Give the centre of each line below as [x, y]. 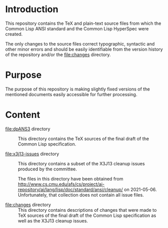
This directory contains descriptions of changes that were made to [87, 210]
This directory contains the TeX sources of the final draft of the [83, 139]
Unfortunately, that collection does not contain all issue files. [81, 195]
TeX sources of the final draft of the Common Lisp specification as [87, 215]
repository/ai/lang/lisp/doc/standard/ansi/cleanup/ [70, 189]
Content [23, 115]
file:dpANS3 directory [28, 129]
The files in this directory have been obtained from [71, 178]
